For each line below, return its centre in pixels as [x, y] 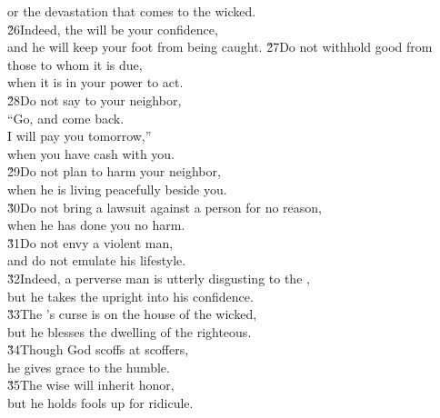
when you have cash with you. [91, 153]
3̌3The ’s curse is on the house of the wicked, [132, 314]
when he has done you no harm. [96, 225]
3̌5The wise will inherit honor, [91, 385]
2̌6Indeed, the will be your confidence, [113, 29]
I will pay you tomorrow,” [80, 136]
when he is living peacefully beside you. [117, 189]
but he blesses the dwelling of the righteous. [130, 331]
